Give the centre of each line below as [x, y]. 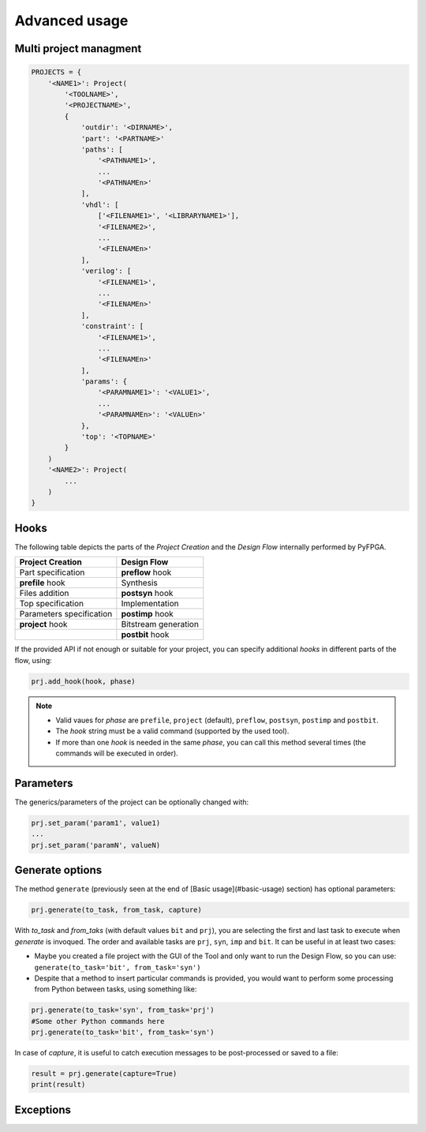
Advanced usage [71, 21]
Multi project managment [78, 49]
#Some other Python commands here [98, 1021]
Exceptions [43, 1110]
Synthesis [139, 583]
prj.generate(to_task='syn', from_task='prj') [123, 1010]
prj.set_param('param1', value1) [96, 823]
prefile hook [43, 583]
